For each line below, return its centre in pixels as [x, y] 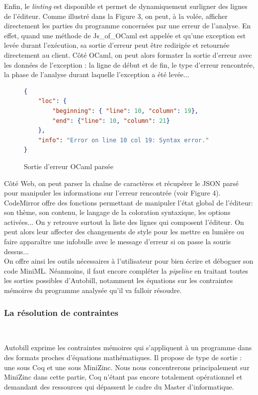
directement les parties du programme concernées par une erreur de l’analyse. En [128, 26]
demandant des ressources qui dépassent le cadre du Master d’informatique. [119, 386]
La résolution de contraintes [61, 312]
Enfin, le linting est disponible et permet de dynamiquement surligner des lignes [126, 6]
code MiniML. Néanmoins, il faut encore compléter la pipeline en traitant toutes [126, 270]
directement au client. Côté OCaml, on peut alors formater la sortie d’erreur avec [128, 54]
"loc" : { [52, 101]
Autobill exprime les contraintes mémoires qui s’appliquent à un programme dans [128, 347]
